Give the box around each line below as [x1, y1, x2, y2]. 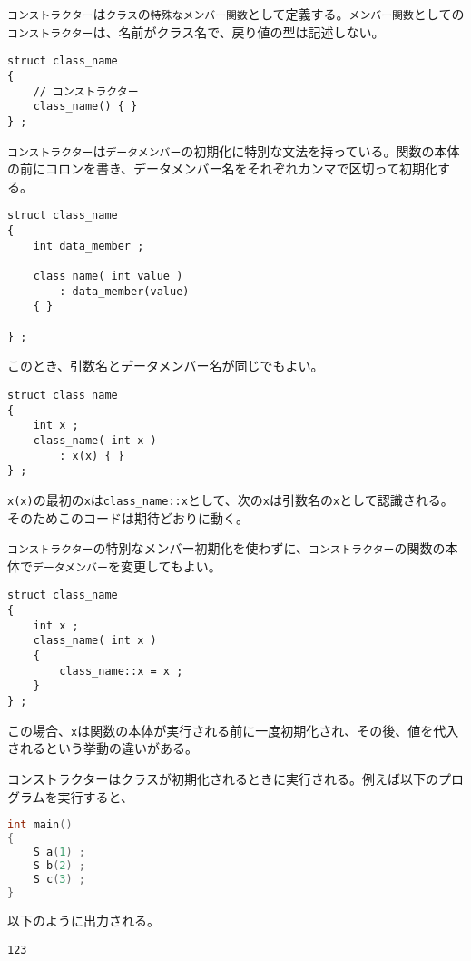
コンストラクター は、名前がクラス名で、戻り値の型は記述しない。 [7, 22, 385, 41]
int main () [7, 818, 73, 832]
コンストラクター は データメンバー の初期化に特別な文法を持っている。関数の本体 [7, 141, 460, 160]
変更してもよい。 [120, 556, 221, 575]
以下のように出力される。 [7, 911, 160, 930]
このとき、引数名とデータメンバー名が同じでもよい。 [7, 356, 324, 375]
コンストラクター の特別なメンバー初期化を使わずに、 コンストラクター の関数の [7, 539, 446, 558]
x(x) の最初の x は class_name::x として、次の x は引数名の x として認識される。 [7, 490, 454, 509]
